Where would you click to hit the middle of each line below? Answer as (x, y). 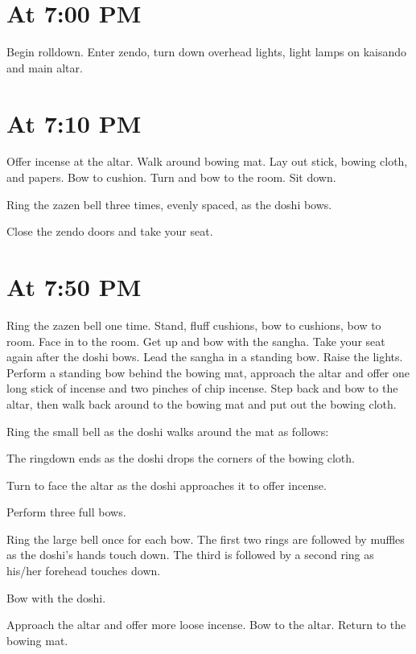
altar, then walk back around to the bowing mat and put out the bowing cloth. (202, 403)
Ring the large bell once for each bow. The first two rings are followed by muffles (206, 539)
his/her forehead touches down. (84, 571)
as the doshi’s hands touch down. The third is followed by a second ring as (190, 555)
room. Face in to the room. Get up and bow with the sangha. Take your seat (196, 341)
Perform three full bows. (66, 512)
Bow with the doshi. (56, 597)
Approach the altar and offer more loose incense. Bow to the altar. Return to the (206, 625)
